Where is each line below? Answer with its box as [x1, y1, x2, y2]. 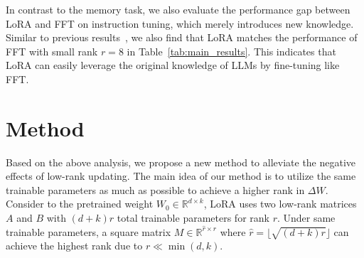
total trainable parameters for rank [117, 210, 269, 225]
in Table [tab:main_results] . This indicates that [127, 43, 336, 58]
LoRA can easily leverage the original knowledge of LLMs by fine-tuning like [6, 58, 340, 72]
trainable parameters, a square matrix [6, 224, 171, 239]
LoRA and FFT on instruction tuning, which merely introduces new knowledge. [6, 16, 354, 31]
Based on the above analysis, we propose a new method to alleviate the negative [6, 154, 356, 169]
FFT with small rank [6, 43, 98, 58]
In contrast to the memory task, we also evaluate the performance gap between [6, 2, 350, 16]
